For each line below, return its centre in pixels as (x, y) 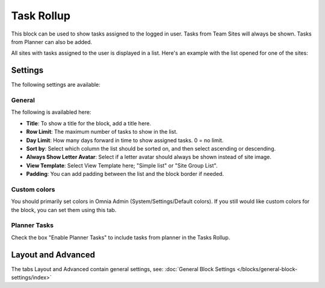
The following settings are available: (56, 85)
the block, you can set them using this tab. (64, 210)
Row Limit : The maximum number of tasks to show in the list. (102, 132)
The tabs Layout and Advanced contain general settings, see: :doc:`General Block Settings (123, 269)
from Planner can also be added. (52, 42)
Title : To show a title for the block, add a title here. (89, 123)
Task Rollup (41, 16)
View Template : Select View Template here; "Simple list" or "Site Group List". (122, 165)
